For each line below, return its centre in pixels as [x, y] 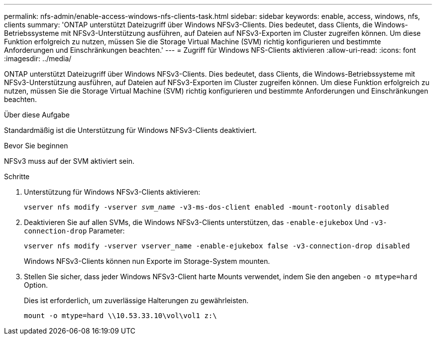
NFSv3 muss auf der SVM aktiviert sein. [69, 161]
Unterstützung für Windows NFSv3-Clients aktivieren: [112, 192]
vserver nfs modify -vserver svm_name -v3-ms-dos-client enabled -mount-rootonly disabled [207, 207]
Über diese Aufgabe [37, 115]
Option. [36, 285]
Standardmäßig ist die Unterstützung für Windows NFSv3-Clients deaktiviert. [130, 130]
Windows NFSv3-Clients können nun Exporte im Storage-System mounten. [147, 261]
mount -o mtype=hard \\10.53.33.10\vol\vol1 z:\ [120, 316]
